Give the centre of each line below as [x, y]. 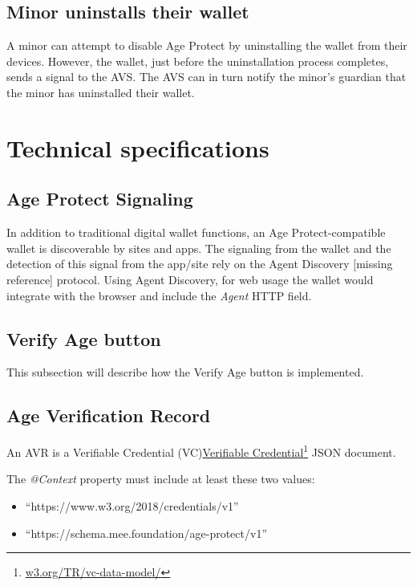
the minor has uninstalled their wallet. [101, 92]
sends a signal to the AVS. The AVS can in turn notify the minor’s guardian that [206, 77]
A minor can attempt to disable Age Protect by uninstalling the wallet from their [207, 45]
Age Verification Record [109, 415]
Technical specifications [138, 147]
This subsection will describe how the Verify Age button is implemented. [185, 372]
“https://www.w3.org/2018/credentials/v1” [132, 505]
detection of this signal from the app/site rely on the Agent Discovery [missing [200, 264]
